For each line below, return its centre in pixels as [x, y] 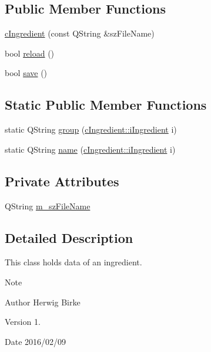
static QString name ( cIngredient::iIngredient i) [90, 149]
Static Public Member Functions [106, 105]
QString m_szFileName [48, 205]
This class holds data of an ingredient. [73, 262]
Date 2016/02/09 [36, 341]
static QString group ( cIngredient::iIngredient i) [91, 129]
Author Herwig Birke [43, 302]
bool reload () [30, 53]
